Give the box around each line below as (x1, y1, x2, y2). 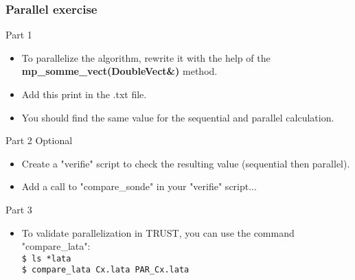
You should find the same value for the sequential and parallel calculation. (21, 110, 334, 124)
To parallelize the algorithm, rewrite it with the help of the (21, 50, 271, 65)
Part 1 (5, 27, 32, 42)
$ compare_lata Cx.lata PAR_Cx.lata (21, 265, 190, 275)
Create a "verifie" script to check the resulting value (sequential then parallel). (21, 156, 350, 170)
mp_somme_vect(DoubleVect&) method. (21, 64, 218, 78)
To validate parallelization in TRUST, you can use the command (21, 225, 295, 240)
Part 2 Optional (5, 133, 73, 148)
